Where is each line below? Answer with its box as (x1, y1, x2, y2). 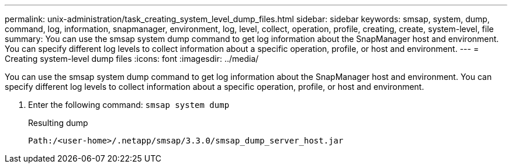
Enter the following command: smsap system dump (28, 100, 230, 110)
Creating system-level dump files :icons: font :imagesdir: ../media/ (5, 54, 259, 64)
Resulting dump (28, 118, 88, 128)
